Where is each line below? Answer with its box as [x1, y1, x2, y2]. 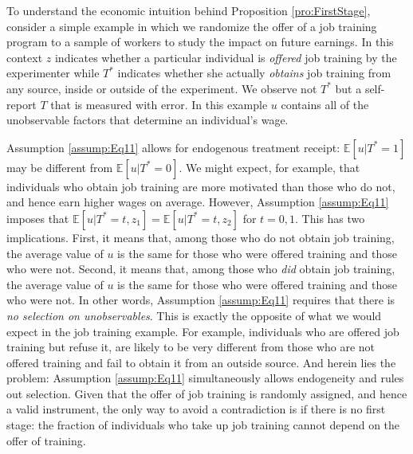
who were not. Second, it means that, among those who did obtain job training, [6, 260, 395, 277]
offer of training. [6, 432, 86, 448]
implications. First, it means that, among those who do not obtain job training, [6, 229, 395, 245]
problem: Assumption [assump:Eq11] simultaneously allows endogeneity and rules [6, 370, 404, 386]
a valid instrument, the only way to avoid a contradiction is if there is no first [6, 401, 386, 417]
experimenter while [6, 65, 100, 81]
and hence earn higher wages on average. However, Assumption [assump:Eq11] [6, 194, 389, 210]
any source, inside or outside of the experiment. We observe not [6, 80, 317, 96]
